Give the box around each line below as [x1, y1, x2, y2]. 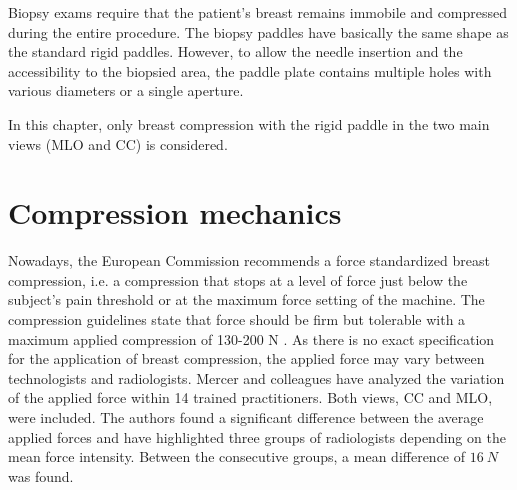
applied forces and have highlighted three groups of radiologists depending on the [8, 426, 506, 447]
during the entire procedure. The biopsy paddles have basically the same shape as [8, 21, 509, 42]
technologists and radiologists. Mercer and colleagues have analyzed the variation [8, 367, 505, 388]
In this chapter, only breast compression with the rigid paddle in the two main [8, 113, 490, 134]
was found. [8, 465, 74, 486]
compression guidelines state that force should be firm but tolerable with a [8, 309, 466, 330]
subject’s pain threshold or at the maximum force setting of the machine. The [8, 289, 485, 310]
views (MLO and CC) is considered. [8, 133, 228, 154]
